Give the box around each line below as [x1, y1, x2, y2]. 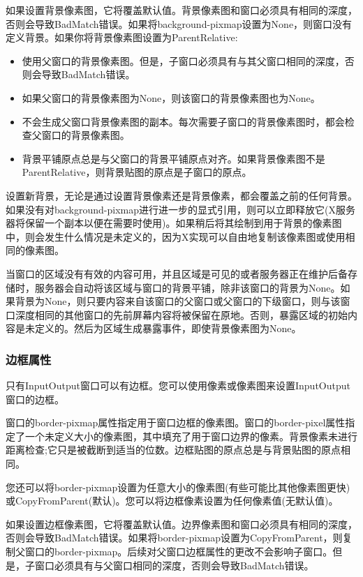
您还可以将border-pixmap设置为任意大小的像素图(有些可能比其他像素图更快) [6, 479, 350, 494]
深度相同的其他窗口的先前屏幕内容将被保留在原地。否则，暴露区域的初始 [15, 307, 348, 322]
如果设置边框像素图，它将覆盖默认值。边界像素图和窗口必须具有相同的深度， [6, 516, 357, 531]
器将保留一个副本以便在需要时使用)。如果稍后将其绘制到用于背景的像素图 [6, 216, 342, 230]
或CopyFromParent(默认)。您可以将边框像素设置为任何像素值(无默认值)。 [6, 493, 339, 508]
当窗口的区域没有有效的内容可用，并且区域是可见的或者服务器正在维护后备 [6, 266, 348, 280]
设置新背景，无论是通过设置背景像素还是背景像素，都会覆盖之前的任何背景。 [6, 188, 357, 202]
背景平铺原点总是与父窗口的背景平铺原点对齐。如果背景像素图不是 [22, 151, 325, 165]
